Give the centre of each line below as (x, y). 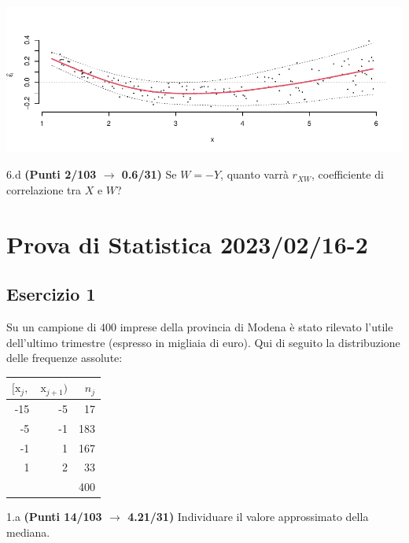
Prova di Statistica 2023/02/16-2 (187, 244)
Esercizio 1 (51, 294)
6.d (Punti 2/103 (52, 174)
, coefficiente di (348, 174)
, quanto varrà (254, 174)
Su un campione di (52, 326)
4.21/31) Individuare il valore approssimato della (248, 517)
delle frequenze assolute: (64, 358)
